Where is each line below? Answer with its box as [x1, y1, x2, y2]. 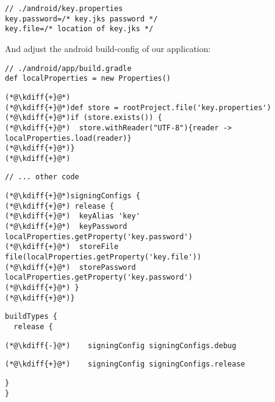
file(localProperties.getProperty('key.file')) [5, 253, 202, 262]
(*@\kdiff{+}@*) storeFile [5, 242, 119, 251]
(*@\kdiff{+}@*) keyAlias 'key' [5, 212, 140, 221]
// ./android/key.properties [5, 4, 123, 13]
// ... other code [5, 173, 79, 182]
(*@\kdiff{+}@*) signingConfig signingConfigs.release [5, 360, 245, 369]
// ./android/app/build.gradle [5, 64, 132, 73]
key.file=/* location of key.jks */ [5, 24, 154, 34]
